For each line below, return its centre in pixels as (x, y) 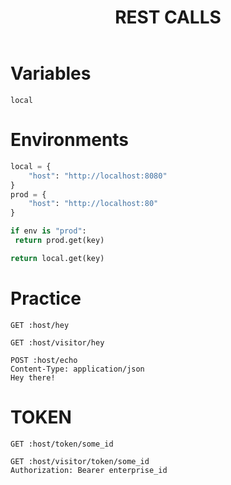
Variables (51, 73)
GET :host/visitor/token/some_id (80, 461)
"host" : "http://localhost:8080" (98, 176)
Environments (70, 140)
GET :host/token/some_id (62, 444)
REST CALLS (168, 17)
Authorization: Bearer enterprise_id (89, 470)
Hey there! (33, 377)
